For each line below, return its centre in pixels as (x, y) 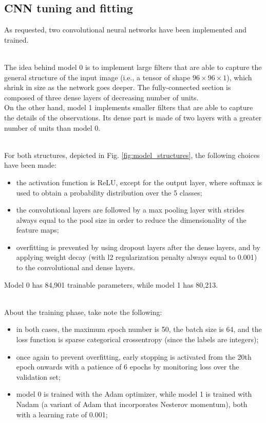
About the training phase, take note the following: (83, 312)
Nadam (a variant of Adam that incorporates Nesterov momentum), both (132, 404)
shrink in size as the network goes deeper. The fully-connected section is (118, 87)
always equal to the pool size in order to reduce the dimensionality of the (131, 219)
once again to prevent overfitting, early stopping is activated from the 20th (134, 356)
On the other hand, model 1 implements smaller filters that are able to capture (129, 107)
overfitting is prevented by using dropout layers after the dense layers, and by (138, 247)
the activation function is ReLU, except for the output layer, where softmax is (139, 182)
